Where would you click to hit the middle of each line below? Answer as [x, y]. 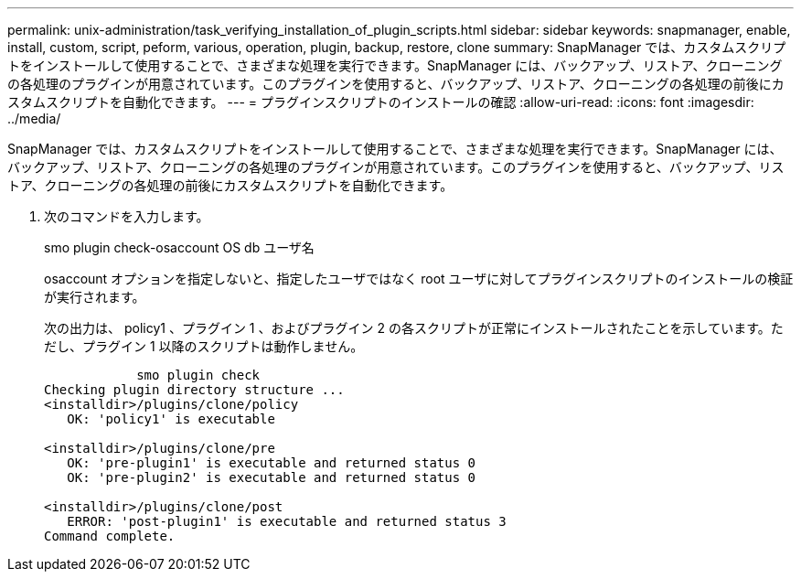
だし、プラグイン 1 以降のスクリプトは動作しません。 [204, 346]
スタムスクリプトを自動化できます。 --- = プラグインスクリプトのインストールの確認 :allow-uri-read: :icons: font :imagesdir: [381, 102]
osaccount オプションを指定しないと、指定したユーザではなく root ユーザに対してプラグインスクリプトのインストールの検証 [419, 279]
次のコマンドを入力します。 [127, 216]
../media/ [34, 118]
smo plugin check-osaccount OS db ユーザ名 [179, 247]
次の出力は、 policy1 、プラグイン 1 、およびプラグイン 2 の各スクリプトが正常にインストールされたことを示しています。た [414, 328]
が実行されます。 [95, 297]
